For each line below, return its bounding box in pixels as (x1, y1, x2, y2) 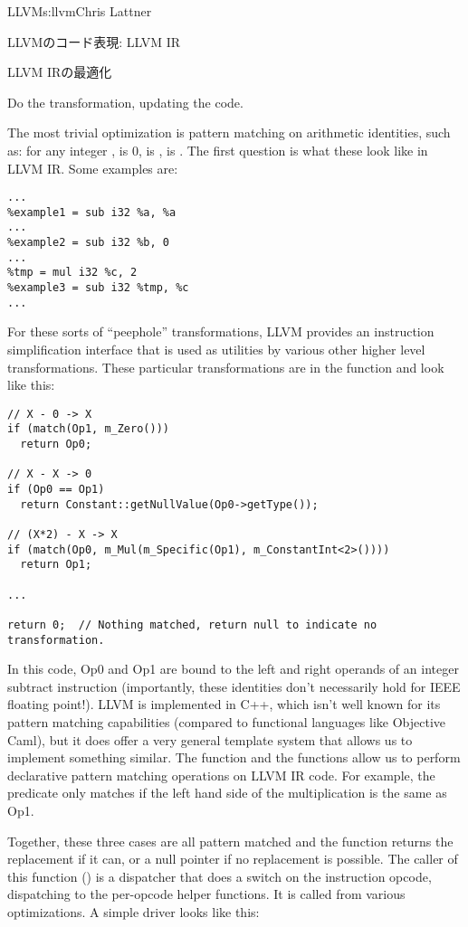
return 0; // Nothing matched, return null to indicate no (7, 618, 377, 631)
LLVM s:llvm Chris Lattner (7, 2, 152, 20)
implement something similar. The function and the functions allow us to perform (7, 748, 461, 767)
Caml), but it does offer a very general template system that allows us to (7, 730, 413, 749)
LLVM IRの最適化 (7, 62, 112, 81)
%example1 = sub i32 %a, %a (7, 205, 177, 219)
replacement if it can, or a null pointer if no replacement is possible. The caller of (7, 849, 458, 868)
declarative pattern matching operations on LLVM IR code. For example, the (7, 765, 435, 784)
